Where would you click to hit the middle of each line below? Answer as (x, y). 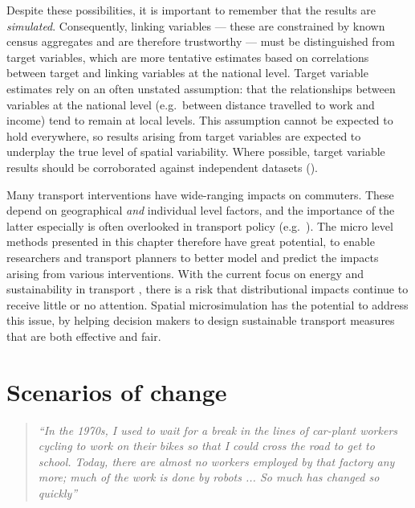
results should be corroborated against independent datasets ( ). (162, 167)
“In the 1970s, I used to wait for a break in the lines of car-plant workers (218, 430)
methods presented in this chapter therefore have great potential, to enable (191, 242)
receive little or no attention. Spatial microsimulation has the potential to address (207, 304)
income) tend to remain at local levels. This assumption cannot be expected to (200, 120)
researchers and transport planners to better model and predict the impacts (193, 257)
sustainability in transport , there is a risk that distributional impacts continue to (207, 289)
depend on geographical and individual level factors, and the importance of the (201, 210)
